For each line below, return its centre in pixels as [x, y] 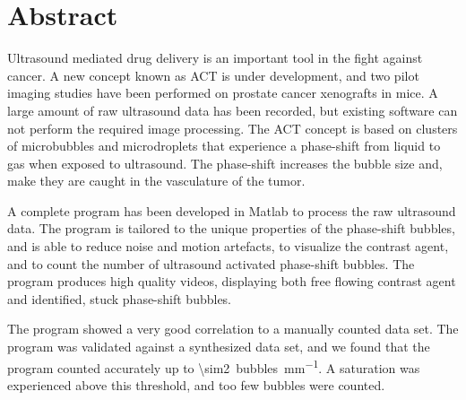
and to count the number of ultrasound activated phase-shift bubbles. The [211, 263]
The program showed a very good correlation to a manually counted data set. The [233, 329]
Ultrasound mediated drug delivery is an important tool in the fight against [215, 58]
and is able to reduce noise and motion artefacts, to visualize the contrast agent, [228, 246]
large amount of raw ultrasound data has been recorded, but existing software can [233, 110]
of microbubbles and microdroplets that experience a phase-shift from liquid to [224, 146]
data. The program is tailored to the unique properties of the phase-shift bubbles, [231, 228]
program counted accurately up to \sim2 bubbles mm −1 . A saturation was [214, 366]
